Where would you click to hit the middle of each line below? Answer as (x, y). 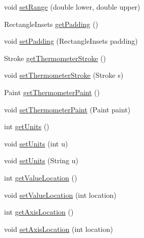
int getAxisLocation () (39, 212)
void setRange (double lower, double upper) (72, 7)
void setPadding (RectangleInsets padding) (71, 41)
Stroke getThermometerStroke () (55, 58)
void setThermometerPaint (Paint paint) (67, 109)
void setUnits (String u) (41, 160)
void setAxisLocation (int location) (59, 229)
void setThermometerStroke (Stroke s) (64, 75)
